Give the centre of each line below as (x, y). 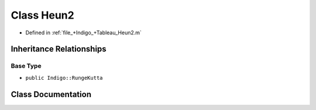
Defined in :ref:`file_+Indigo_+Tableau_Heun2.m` (83, 33)
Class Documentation (51, 94)
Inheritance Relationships (59, 49)
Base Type (26, 66)
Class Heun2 (42, 15)
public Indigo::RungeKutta (64, 78)
